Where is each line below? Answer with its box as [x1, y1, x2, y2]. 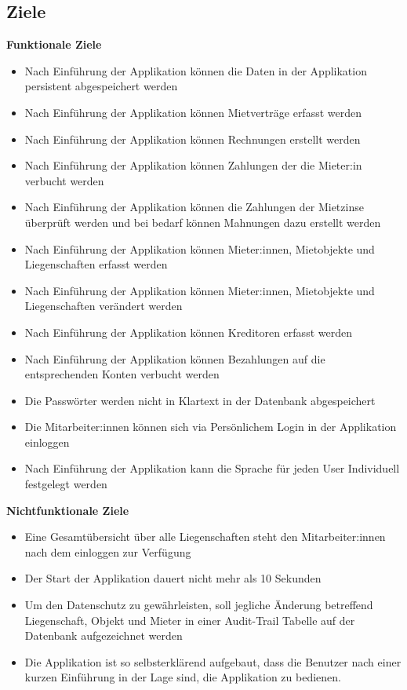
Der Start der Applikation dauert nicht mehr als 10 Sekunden [24, 570, 322, 586]
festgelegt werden [24, 476, 107, 492]
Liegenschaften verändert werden [24, 298, 183, 314]
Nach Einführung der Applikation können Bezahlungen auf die [24, 350, 325, 367]
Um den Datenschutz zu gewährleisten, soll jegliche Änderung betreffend [24, 597, 373, 613]
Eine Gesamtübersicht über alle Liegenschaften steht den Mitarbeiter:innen [24, 528, 386, 545]
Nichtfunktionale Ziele [6, 502, 129, 518]
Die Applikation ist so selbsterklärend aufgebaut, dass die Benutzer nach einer [24, 653, 402, 670]
